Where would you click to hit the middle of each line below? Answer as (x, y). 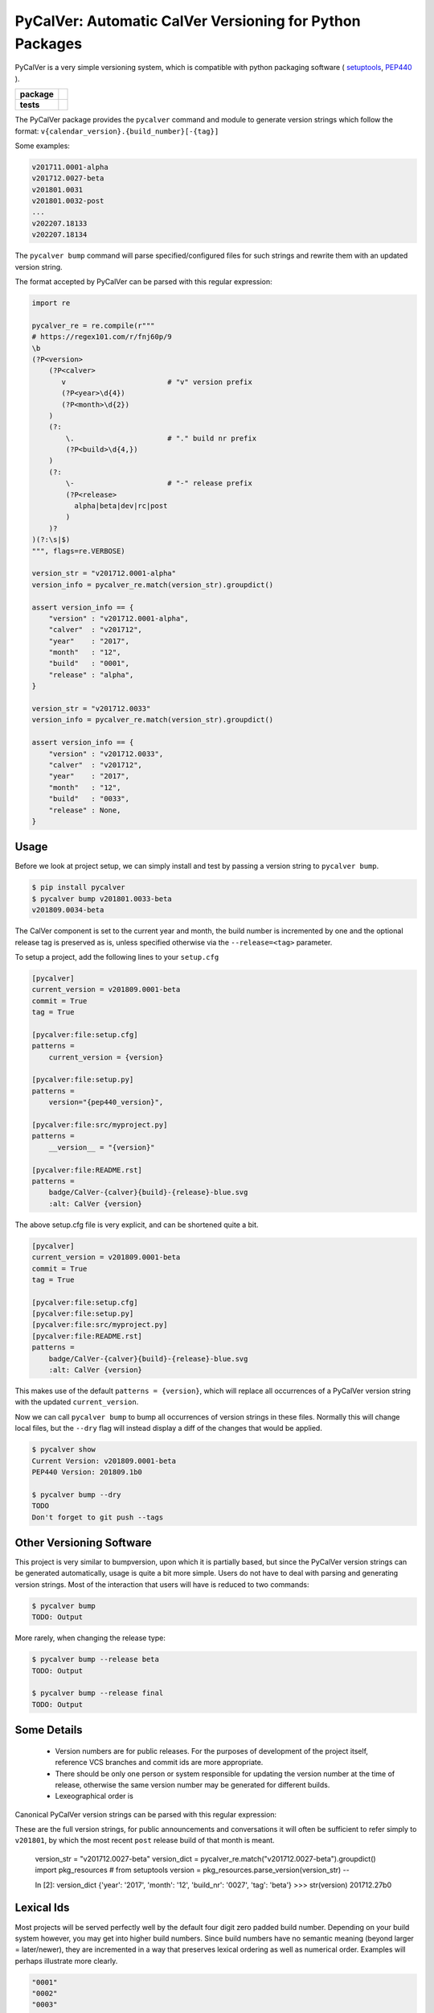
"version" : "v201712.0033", (106, 754)
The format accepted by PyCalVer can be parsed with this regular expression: (143, 281)
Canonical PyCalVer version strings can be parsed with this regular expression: (146, 1814)
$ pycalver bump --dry (76, 1494)
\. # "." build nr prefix (161, 438)
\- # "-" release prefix (159, 484)
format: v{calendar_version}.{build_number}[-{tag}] (117, 131)
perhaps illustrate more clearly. (66, 1961)
